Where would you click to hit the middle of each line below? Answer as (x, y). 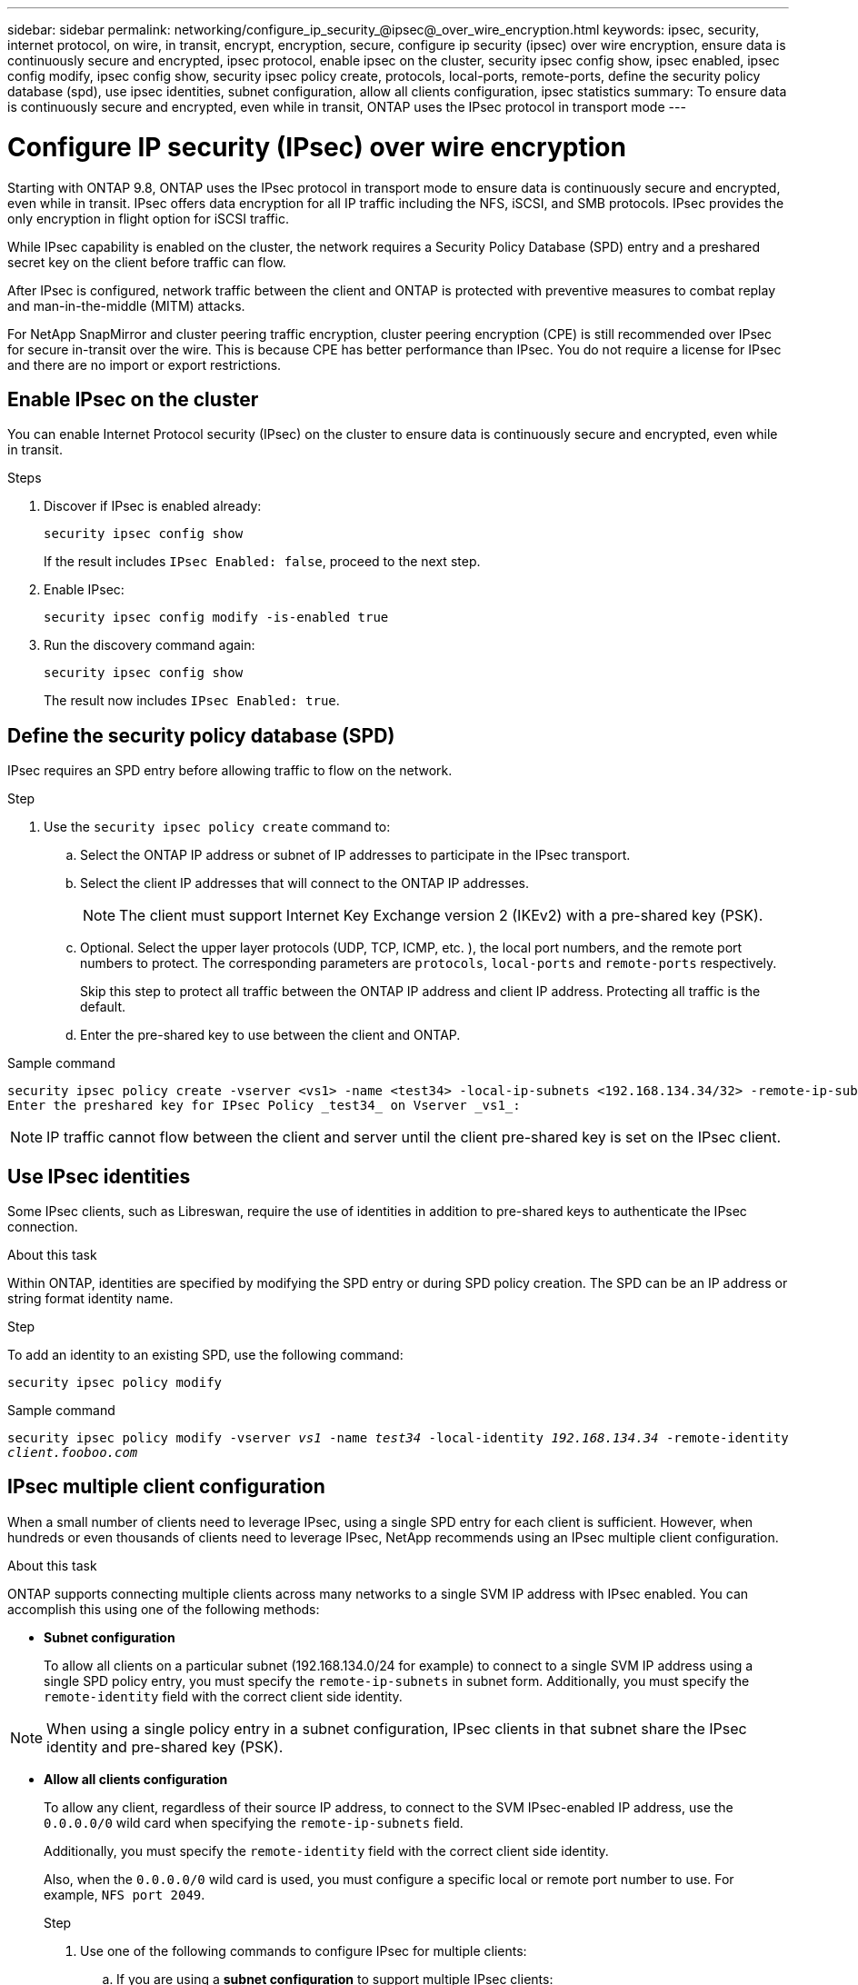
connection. (43, 1227)
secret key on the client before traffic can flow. (147, 262)
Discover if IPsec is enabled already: (153, 506)
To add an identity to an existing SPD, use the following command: (205, 1355)
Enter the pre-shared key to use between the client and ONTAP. (270, 1035)
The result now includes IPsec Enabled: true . (192, 701)
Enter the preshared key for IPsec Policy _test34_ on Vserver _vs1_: (264, 1106)
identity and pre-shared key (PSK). (165, 1746)
